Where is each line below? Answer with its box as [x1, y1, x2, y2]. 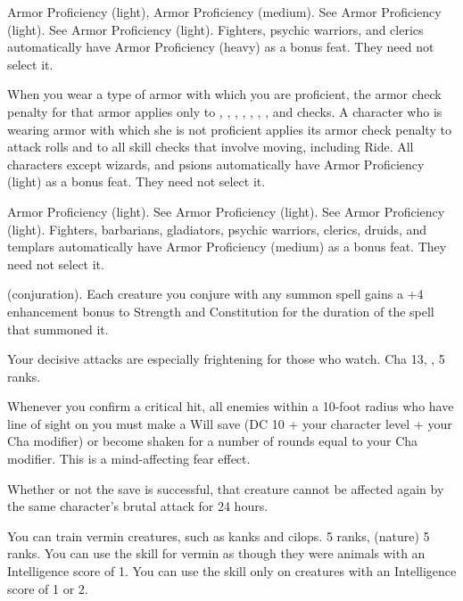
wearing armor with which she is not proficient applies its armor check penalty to [7, 119, 451, 138]
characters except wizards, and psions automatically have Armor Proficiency [7, 154, 425, 173]
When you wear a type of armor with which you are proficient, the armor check [7, 85, 442, 103]
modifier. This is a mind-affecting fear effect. [7, 449, 251, 468]
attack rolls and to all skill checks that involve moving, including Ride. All [7, 137, 414, 156]
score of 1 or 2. [7, 579, 88, 597]
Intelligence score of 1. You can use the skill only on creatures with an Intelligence [7, 562, 457, 580]
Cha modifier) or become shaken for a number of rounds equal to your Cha [7, 432, 418, 450]
